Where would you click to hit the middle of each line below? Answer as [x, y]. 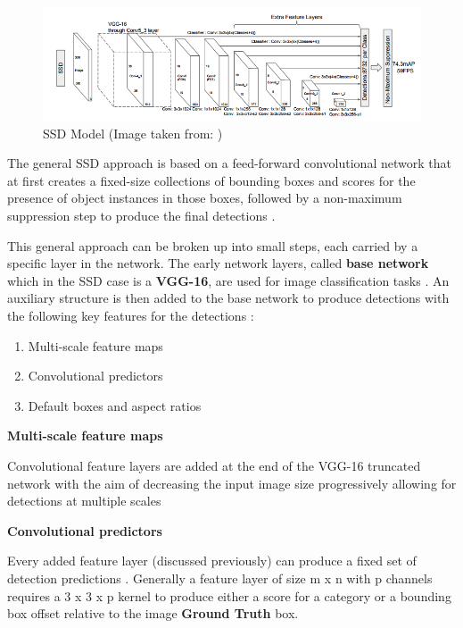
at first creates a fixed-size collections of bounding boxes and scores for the [211, 180]
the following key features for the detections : [131, 316]
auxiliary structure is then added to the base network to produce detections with [228, 298]
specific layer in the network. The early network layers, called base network [218, 263]
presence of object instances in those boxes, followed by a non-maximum [205, 198]
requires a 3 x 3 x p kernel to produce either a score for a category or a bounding [229, 595]
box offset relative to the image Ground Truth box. [153, 613]
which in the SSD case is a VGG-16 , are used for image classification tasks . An [228, 280]
